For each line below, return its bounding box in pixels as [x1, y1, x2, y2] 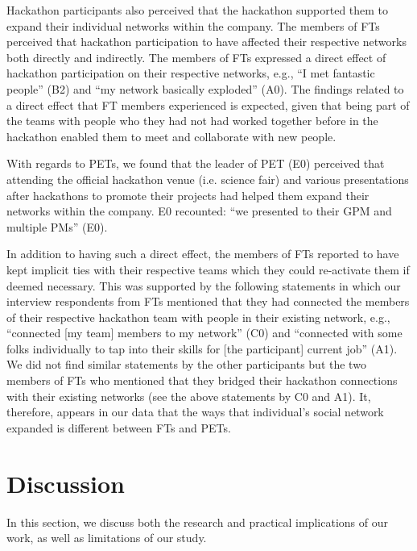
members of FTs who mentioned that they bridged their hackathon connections [6, 372, 398, 389]
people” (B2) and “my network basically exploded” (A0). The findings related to [6, 80, 404, 97]
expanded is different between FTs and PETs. [6, 419, 231, 436]
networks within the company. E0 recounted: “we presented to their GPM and [6, 202, 392, 219]
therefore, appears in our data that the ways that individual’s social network [6, 403, 384, 420]
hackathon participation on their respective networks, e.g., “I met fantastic [6, 65, 375, 81]
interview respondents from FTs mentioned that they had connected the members [6, 293, 410, 310]
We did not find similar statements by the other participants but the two [6, 356, 366, 373]
